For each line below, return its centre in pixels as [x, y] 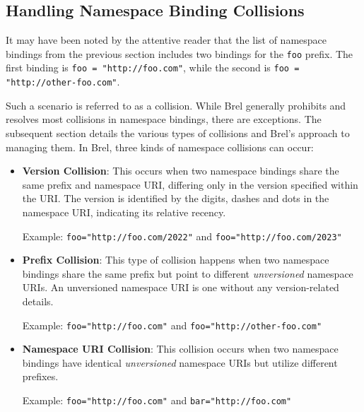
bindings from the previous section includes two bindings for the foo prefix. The [180, 53]
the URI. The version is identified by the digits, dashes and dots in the [176, 198]
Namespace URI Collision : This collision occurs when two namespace [180, 349]
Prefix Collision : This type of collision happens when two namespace [176, 260]
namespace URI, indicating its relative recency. [124, 212]
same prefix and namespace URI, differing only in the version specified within [190, 184]
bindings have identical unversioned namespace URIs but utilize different [180, 362]
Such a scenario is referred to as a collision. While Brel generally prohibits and [176, 105]
